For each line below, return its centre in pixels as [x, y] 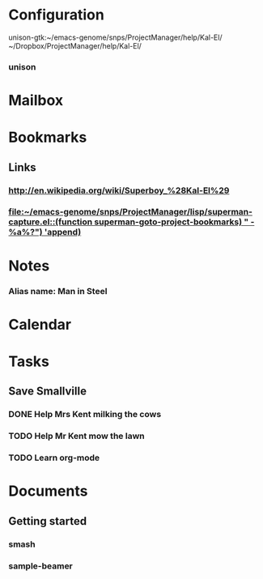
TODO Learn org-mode [54, 458]
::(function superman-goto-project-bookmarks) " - [152, 222]
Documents [48, 491]
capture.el [29, 222]
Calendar [40, 324]
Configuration [57, 15]
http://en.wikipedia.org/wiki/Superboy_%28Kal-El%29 [119, 190]
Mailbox [36, 101]
